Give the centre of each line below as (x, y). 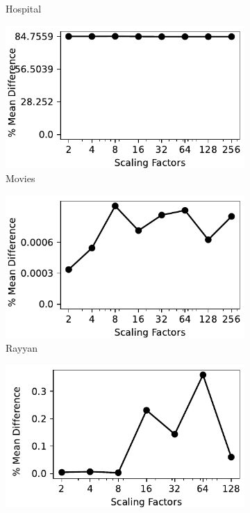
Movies (20, 178)
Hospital (24, 8)
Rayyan (22, 347)
